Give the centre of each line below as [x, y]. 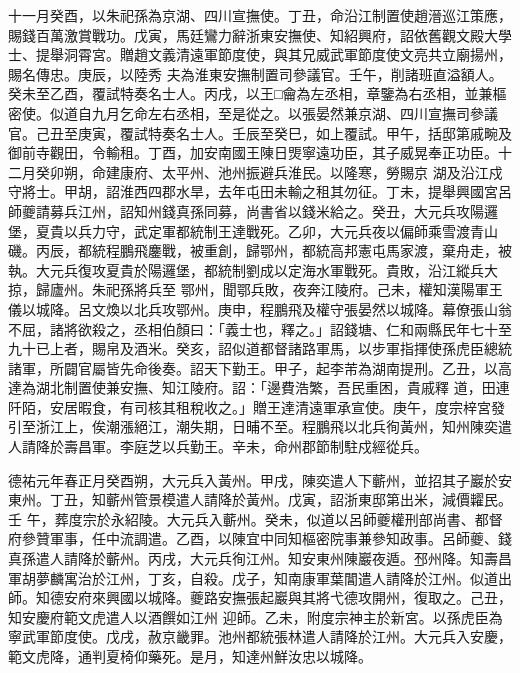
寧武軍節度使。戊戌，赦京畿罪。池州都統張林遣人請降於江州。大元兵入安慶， [260, 636]
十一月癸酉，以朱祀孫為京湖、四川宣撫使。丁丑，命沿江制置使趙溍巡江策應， [260, 15]
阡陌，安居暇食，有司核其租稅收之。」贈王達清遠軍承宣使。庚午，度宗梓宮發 [256, 406]
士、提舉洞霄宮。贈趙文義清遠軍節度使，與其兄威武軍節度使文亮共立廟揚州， [260, 54]
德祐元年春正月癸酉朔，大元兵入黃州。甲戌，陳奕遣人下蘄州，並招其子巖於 [253, 479]
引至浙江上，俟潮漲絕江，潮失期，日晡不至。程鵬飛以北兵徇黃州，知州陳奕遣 [260, 426]
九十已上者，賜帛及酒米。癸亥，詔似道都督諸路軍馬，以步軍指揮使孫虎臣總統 [260, 348]
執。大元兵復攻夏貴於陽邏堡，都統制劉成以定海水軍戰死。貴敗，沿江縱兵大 [253, 269]
